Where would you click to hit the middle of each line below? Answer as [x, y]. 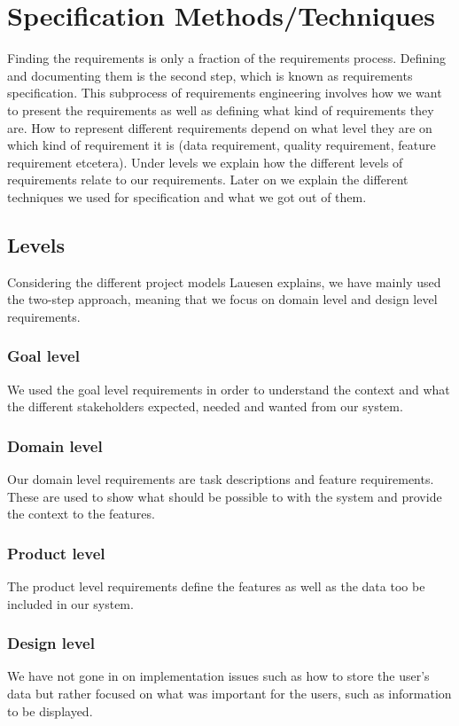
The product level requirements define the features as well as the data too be [216, 586]
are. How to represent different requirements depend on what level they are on [220, 127]
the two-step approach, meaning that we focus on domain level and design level [222, 299]
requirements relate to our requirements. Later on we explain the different [208, 180]
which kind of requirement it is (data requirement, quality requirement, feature [222, 145]
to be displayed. [50, 710]
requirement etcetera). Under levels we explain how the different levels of [205, 162]
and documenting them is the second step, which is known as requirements [210, 75]
